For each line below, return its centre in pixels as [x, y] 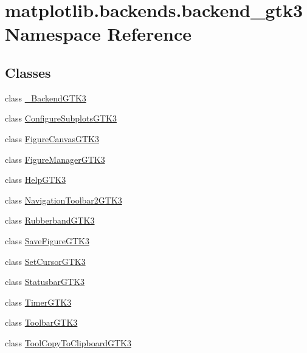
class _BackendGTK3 [46, 98]
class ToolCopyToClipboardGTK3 [68, 342]
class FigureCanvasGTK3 [52, 138]
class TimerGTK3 [38, 302]
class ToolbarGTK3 [41, 322]
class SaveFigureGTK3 [47, 240]
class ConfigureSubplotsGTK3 [61, 118]
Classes [28, 72]
